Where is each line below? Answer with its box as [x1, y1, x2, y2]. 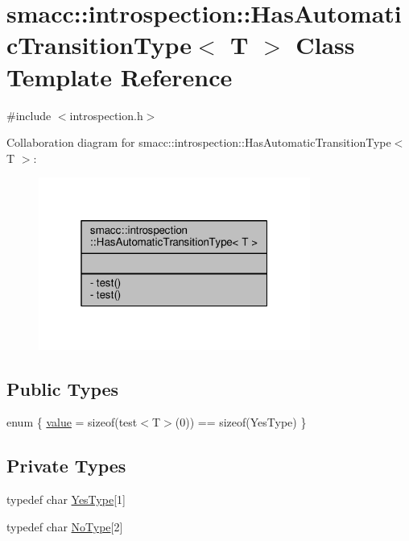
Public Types [6, 376, 119, 401]
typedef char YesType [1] [6, 491, 126, 508]
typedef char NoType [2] [6, 518, 123, 535]
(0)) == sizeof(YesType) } [175, 414, 307, 431]
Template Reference [6, 60, 233, 93]
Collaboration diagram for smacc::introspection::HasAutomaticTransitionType [6, 134, 391, 151]
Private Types [6, 453, 126, 478]
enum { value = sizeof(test [6, 414, 138, 431]
